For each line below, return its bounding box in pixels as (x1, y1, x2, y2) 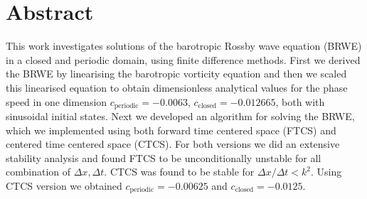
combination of (6, 164, 71, 179)
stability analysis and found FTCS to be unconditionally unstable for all (6, 150, 321, 165)
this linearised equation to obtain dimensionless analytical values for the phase (6, 80, 348, 95)
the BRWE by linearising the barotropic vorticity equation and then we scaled (6, 66, 347, 81)
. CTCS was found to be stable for (104, 164, 255, 179)
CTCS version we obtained (6, 178, 122, 193)
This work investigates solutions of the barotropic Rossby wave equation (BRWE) (6, 38, 362, 53)
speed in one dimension (6, 94, 107, 109)
